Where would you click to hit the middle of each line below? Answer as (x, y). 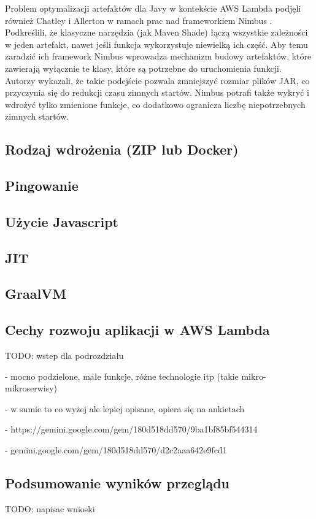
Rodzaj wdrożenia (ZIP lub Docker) (122, 149)
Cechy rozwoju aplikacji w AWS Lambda (137, 330)
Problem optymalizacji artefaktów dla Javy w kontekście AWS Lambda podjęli (153, 8)
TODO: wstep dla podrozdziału (64, 356)
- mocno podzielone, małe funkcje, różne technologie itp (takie (122, 376)
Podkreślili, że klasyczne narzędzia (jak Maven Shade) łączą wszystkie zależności (156, 32)
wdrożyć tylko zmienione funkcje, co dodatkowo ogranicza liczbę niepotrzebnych (155, 104)
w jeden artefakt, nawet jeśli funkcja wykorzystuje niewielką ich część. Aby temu (156, 44)
